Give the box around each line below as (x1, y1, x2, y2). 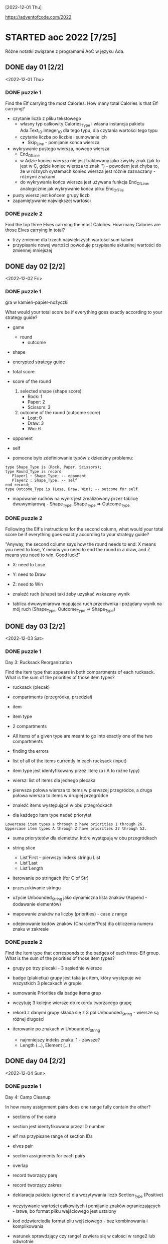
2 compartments (12, 723, 47, 730)
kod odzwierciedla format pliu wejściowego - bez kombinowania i (12, 1218, 148, 1224)
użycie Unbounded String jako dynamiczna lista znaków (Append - (12, 894, 147, 902)
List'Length (20, 865, 44, 871)
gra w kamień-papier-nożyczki (5, 299, 69, 305)
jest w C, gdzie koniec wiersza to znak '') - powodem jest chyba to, (20, 163, 159, 169)
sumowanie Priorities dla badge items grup (12, 990, 101, 996)
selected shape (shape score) (20, 388, 82, 395)
